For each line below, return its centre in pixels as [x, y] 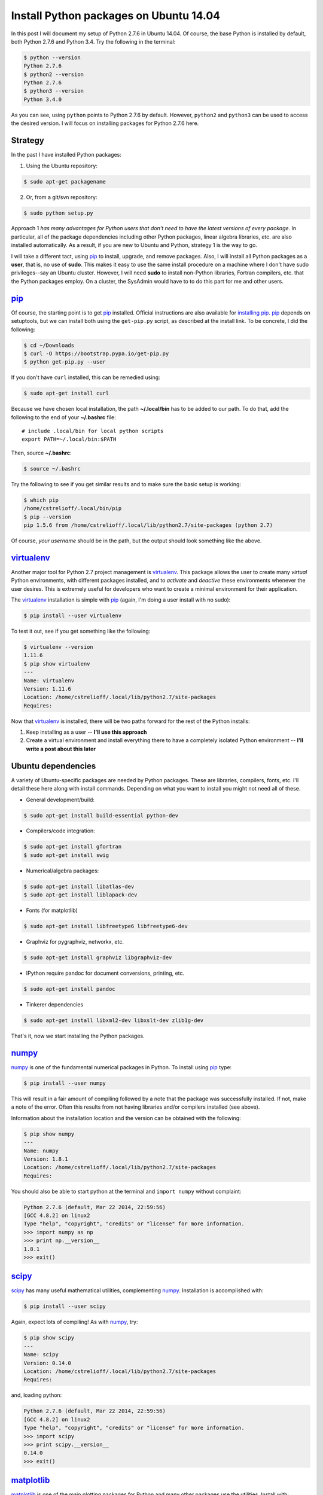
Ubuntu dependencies [54, 766]
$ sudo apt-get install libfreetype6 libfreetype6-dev [106, 926]
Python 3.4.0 [43, 99]
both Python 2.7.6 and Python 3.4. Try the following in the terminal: [93, 41]
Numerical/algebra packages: [63, 871]
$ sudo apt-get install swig [66, 855]
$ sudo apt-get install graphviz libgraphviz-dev [98, 958]
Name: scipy [41, 1355]
